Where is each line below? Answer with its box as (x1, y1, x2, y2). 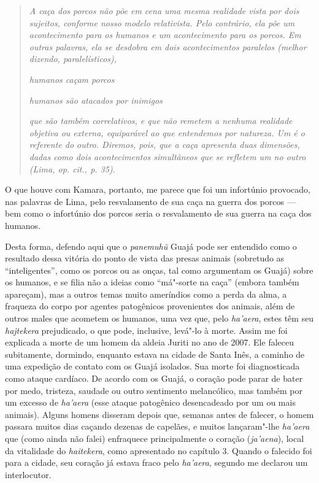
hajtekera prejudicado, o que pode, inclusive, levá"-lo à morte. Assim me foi (5, 323, 288, 336)
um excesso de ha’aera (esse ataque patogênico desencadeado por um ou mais (5, 396, 296, 409)
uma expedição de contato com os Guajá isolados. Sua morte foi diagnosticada (5, 360, 300, 373)
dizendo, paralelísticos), (29, 52, 117, 65)
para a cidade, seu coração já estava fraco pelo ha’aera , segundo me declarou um (5, 456, 308, 469)
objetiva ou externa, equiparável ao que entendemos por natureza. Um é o (29, 126, 305, 139)
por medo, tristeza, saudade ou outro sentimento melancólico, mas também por (5, 384, 302, 396)
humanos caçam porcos (29, 72, 115, 85)
